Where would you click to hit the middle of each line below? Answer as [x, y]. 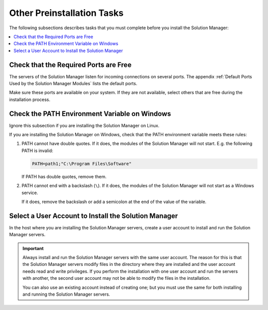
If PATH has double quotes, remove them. [64, 176]
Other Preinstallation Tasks [66, 13]
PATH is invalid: [37, 151]
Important [33, 248]
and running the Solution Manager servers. [66, 294]
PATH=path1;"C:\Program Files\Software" [82, 164]
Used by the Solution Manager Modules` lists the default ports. [73, 84]
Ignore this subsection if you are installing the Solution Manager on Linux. [84, 125]
